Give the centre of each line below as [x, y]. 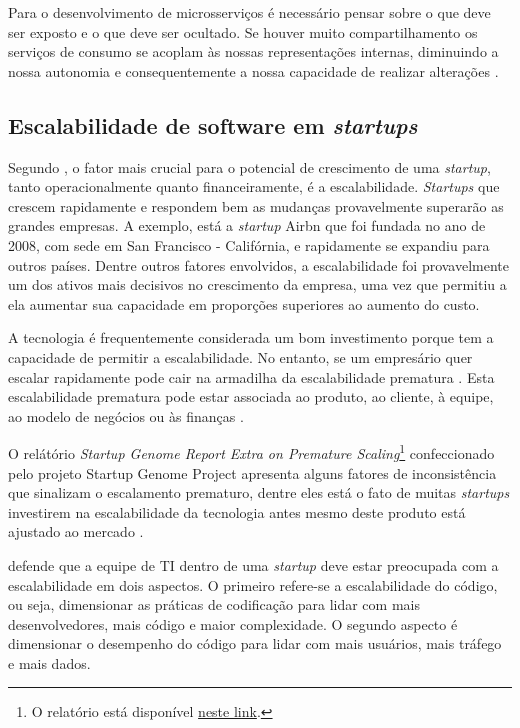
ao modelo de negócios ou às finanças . [126, 415]
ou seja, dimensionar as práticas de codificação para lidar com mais [214, 604]
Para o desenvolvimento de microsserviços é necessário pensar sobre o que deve [249, 12]
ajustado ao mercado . [76, 531]
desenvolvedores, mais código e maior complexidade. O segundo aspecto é [233, 623]
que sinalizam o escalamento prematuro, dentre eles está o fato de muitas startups [259, 492]
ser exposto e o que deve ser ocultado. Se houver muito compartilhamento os [243, 31]
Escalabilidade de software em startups [213, 124]
